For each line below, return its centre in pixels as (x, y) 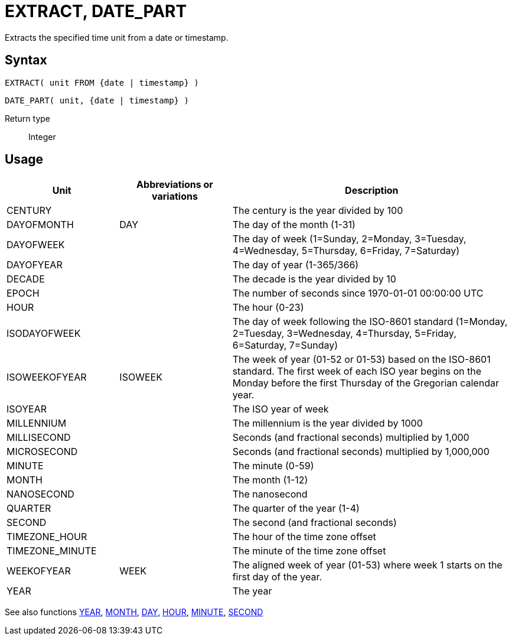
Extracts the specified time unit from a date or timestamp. (117, 37)
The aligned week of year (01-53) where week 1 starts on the (367, 565)
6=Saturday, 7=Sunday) (285, 345)
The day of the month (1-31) (294, 225)
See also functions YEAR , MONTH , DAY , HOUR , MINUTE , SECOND (134, 612)
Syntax (26, 60)
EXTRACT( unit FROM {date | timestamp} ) (102, 82)
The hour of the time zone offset (304, 537)
